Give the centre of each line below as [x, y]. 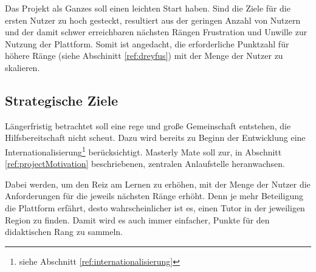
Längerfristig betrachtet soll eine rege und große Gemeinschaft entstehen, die [148, 125]
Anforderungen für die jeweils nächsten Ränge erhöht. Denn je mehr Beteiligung [154, 196]
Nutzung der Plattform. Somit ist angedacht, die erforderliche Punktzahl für [147, 43]
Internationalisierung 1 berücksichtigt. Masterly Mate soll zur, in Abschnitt [143, 151]
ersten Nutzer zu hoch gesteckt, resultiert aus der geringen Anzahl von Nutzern [153, 20]
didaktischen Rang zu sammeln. [64, 232]
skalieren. [22, 67]
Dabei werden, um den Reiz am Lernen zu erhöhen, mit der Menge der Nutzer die [158, 184]
